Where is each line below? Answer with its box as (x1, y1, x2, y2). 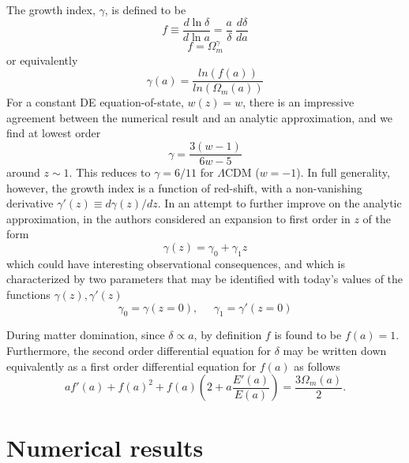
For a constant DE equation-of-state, (6, 94, 184, 110)
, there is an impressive (242, 94, 355, 110)
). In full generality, (296, 164, 390, 181)
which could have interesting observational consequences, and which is (6, 255, 346, 271)
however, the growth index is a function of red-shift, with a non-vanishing (6, 179, 362, 196)
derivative (6, 195, 54, 211)
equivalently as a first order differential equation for (6, 357, 257, 374)
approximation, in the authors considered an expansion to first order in (6, 210, 351, 226)
